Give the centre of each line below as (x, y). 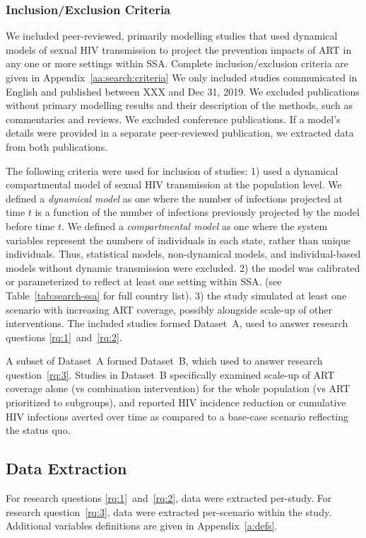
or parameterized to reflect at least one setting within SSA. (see (144, 281)
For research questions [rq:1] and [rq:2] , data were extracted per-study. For (169, 498)
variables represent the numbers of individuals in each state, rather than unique (178, 240)
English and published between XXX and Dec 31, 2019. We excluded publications (183, 91)
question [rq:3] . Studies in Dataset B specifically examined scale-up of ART (170, 374)
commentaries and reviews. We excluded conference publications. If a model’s (173, 119)
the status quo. (38, 430)
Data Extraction (66, 468)
